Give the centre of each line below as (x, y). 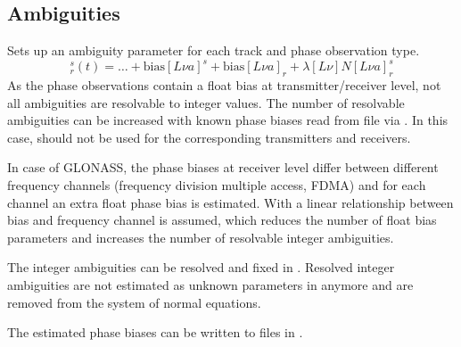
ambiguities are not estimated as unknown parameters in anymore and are (210, 285)
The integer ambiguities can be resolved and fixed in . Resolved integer (201, 267)
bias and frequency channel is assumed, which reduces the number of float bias (222, 220)
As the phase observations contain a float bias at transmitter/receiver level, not (224, 85)
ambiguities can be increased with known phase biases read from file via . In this (228, 120)
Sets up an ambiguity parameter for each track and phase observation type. (214, 50)
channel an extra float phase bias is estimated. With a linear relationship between (230, 202)
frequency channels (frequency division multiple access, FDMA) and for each (217, 185)
